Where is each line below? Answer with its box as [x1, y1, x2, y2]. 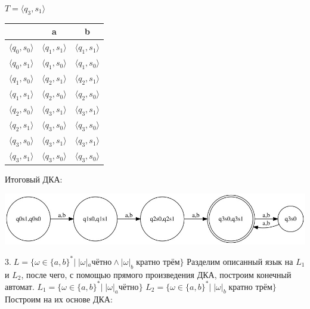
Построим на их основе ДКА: [5, 293, 113, 305]
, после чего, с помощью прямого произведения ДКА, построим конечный [21, 268, 292, 280]
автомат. [5, 280, 35, 292]
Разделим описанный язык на [187, 255, 293, 267]
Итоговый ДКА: [5, 172, 63, 185]
